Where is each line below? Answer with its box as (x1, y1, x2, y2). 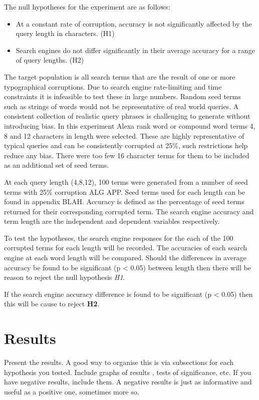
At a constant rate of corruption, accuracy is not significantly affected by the (16, 18, 252, 29)
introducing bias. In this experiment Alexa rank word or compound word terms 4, (4, 120, 255, 131)
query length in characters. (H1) (16, 28, 115, 39)
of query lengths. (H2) (16, 55, 84, 65)
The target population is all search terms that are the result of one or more (4, 71, 235, 82)
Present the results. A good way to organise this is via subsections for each (4, 357, 234, 367)
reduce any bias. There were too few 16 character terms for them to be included (4, 150, 249, 160)
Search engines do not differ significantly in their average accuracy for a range (16, 45, 255, 55)
